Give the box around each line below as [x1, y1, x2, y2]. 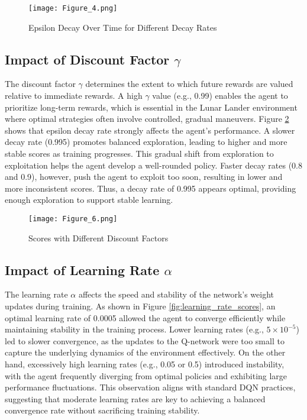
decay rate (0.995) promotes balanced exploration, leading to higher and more [5, 135, 287, 148]
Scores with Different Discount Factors [28, 231, 169, 244]
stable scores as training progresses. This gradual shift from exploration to [5, 147, 274, 160]
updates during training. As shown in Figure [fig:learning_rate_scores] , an [5, 300, 276, 312]
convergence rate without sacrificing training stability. [5, 404, 200, 416]
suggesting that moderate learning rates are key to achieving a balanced [5, 392, 266, 405]
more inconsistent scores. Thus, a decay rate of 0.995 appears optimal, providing [5, 182, 296, 194]
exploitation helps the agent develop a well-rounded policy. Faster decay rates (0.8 [5, 159, 302, 171]
